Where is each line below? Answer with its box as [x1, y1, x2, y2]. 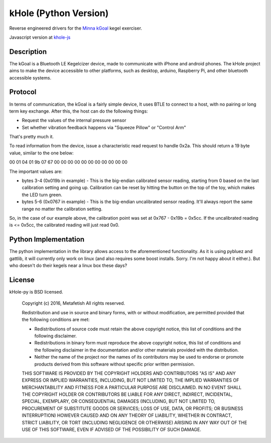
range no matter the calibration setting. [22, 206, 103, 212]
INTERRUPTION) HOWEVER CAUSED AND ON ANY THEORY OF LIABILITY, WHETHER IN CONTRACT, [22, 412, 232, 418]
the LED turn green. [22, 192, 63, 198]
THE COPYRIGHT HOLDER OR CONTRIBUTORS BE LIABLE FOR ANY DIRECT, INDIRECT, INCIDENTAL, [22, 391, 233, 397]
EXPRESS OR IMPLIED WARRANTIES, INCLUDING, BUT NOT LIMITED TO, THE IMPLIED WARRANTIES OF [22, 377, 239, 383]
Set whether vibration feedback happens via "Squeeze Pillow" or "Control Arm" [22, 124, 186, 130]
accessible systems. [9, 74, 52, 80]
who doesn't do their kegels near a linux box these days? [9, 262, 127, 269]
